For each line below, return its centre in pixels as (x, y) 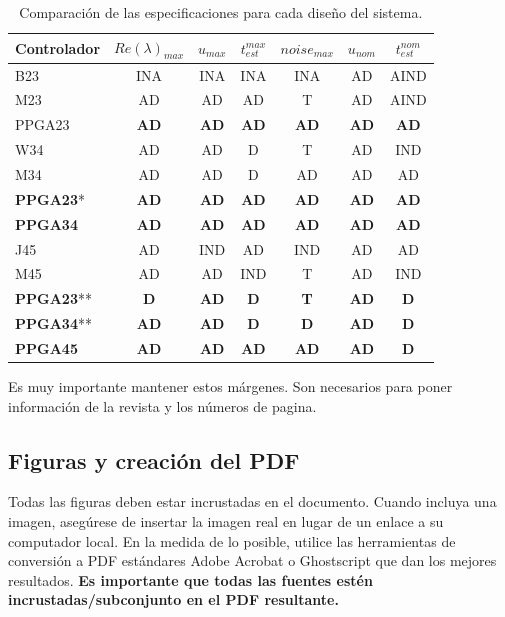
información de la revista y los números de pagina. (162, 405)
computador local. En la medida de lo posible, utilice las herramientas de (232, 540)
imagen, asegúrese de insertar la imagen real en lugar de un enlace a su (226, 521)
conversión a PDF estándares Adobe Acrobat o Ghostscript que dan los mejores (252, 560)
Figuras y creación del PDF (154, 459)
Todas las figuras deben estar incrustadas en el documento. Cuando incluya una (252, 501)
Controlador (58, 47)
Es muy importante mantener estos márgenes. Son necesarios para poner (230, 386)
